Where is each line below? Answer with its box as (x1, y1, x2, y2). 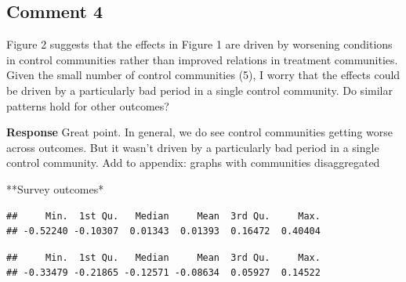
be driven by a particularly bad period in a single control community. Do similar (6, 81, 393, 98)
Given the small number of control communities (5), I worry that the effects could (6, 67, 401, 83)
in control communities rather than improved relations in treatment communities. (6, 51, 398, 67)
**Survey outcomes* (6, 180, 104, 197)
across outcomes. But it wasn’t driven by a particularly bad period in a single (6, 139, 379, 155)
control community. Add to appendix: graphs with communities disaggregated (6, 154, 380, 171)
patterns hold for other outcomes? (6, 97, 169, 114)
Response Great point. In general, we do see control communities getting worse (6, 124, 393, 140)
